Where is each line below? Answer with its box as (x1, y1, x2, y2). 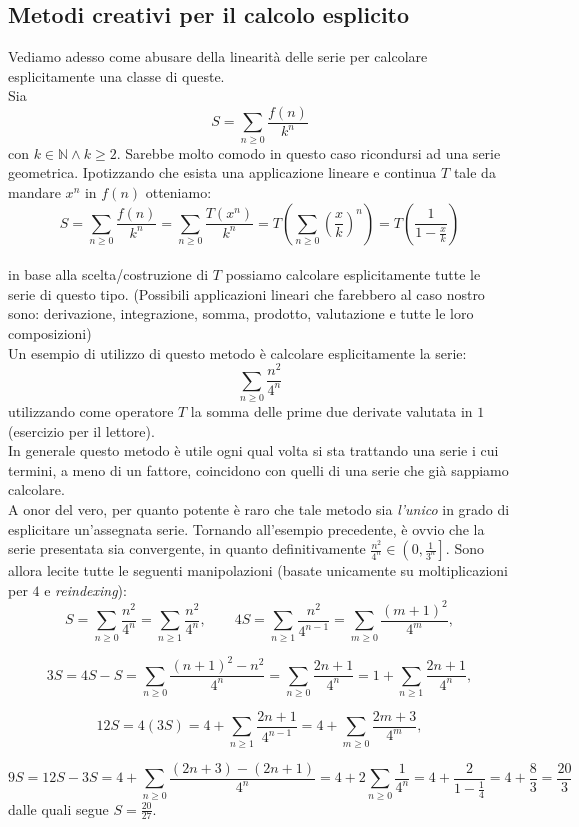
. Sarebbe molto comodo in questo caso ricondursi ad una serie (116, 142, 501, 163)
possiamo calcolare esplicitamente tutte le (225, 264, 481, 285)
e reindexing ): (44, 579, 127, 600)
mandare (8, 181, 61, 202)
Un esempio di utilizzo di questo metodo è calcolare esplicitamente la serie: (8, 342, 467, 363)
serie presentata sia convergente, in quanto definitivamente (8, 538, 366, 559)
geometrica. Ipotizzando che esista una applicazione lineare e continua (8, 162, 437, 183)
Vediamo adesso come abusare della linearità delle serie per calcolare (8, 46, 428, 67)
